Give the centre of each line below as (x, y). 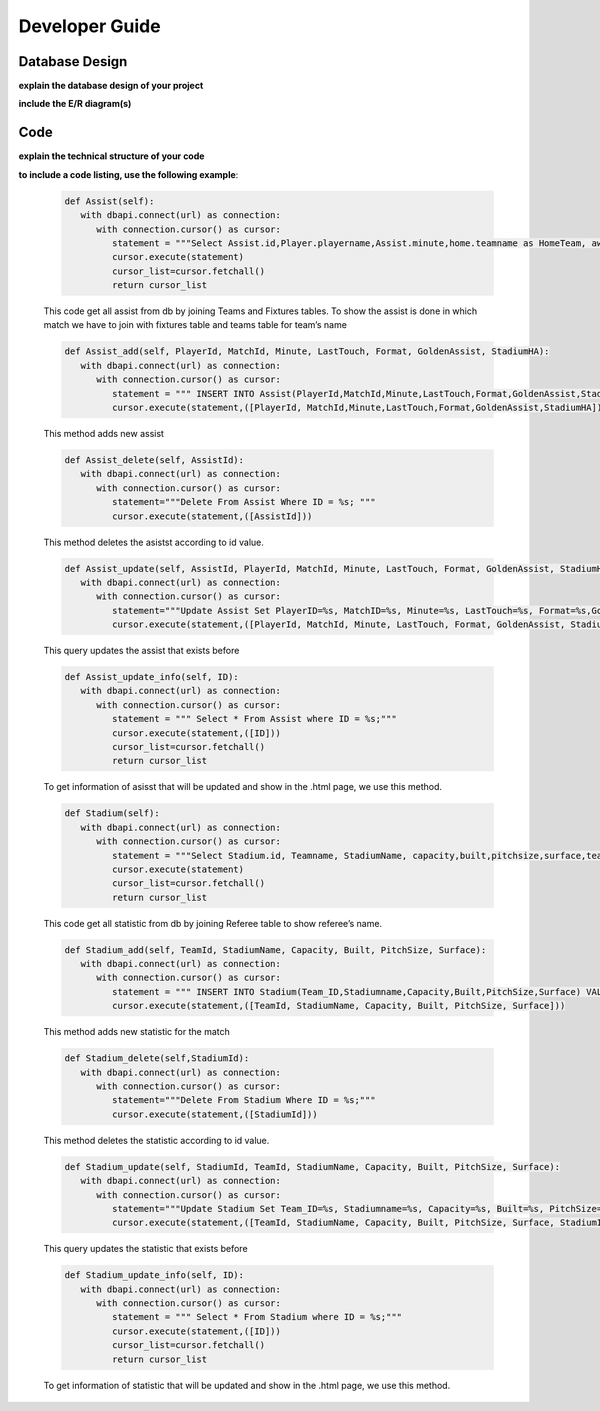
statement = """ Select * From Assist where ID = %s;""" (254, 719)
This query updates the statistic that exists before (146, 1249)
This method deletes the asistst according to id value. (154, 542)
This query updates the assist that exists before (141, 651)
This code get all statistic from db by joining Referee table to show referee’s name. (213, 923)
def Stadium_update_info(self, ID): (154, 1275)
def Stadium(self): (112, 813)
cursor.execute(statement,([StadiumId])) (215, 1114)
